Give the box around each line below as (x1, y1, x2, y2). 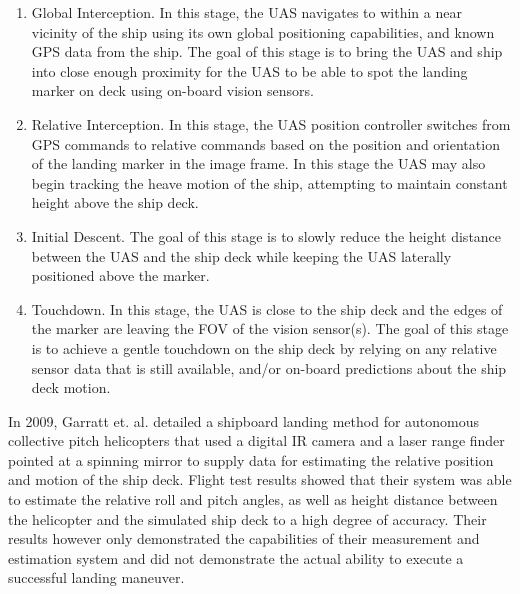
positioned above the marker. (31, 265, 210, 286)
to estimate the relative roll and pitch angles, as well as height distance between (8, 489, 498, 510)
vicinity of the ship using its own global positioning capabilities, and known (31, 21, 495, 42)
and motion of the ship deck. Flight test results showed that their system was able (8, 469, 512, 490)
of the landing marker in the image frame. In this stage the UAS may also (31, 153, 486, 174)
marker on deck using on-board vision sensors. (31, 80, 314, 101)
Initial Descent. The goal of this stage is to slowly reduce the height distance (31, 225, 502, 246)
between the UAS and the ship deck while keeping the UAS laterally (31, 245, 452, 266)
